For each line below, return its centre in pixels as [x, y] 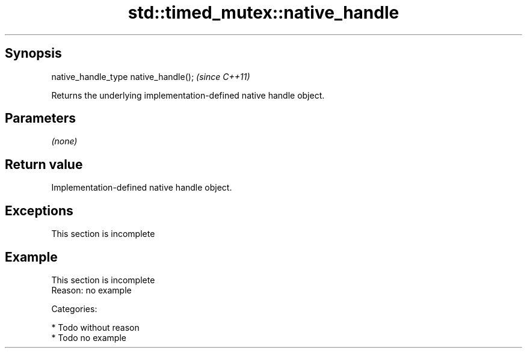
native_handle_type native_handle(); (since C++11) [151, 76]
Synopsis [33, 54]
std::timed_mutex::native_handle [263, 13]
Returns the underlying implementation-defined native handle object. [188, 95]
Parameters [40, 118]
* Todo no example [89, 337]
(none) [64, 141]
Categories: [74, 308]
